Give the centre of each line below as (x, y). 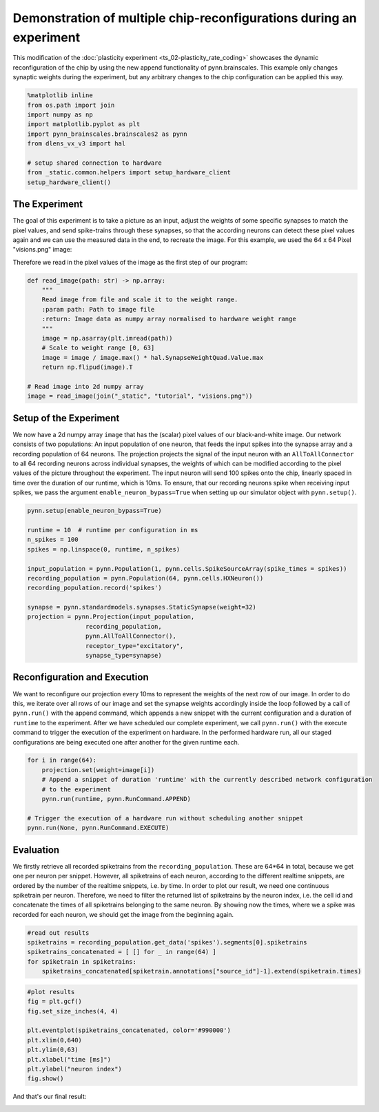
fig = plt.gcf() (55, 1002)
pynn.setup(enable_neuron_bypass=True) (94, 511)
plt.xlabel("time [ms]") (69, 1059)
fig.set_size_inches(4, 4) (73, 1011)
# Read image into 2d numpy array (85, 386)
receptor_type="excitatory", (134, 646)
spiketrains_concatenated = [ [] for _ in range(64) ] (122, 952)
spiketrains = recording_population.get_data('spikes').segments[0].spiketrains (167, 942)
